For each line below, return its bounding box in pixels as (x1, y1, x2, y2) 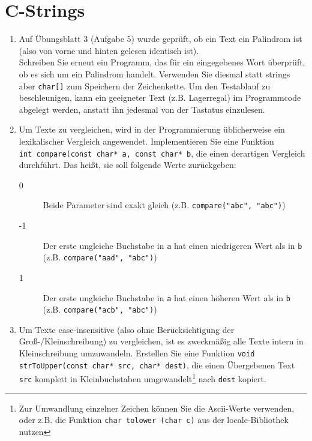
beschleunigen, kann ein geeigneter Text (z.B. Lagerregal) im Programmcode (19, 91, 301, 104)
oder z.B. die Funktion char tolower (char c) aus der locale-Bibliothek (19, 413, 289, 426)
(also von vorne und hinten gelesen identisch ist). (19, 44, 199, 56)
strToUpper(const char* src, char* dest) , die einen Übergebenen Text (19, 358, 295, 371)
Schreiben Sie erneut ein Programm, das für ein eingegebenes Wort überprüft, (19, 56, 305, 68)
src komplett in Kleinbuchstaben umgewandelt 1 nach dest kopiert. (19, 371, 266, 385)
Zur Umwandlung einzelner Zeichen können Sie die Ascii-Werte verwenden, (19, 401, 295, 414)
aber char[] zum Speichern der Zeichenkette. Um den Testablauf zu (19, 79, 271, 92)
